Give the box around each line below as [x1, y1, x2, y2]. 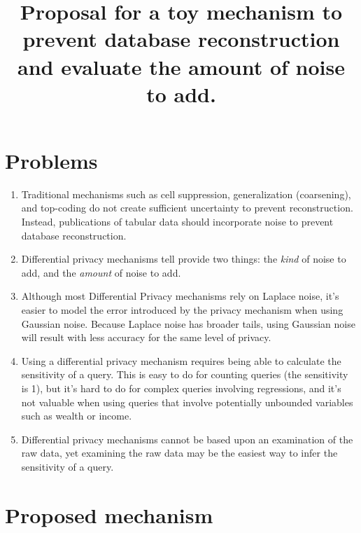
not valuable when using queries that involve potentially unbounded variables [21, 394, 353, 409]
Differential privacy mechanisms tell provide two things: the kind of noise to [21, 251, 346, 266]
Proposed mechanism [5, 500, 213, 529]
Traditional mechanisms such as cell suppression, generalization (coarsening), [21, 186, 351, 201]
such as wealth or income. [21, 408, 132, 423]
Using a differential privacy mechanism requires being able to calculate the [21, 353, 341, 368]
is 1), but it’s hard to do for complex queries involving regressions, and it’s [21, 381, 341, 395]
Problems [5, 146, 98, 174]
